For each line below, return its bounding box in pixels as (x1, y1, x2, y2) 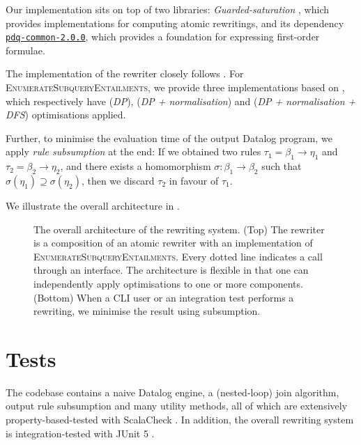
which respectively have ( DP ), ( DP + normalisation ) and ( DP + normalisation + (6, 93, 356, 108)
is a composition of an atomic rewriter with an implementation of (33, 235, 313, 250)
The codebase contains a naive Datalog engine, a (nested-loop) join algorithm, (6, 384, 339, 399)
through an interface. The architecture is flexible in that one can (33, 263, 309, 277)
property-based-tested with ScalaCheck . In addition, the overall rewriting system (6, 412, 354, 427)
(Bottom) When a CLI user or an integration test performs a (33, 290, 294, 304)
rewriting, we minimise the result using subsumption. (33, 304, 261, 318)
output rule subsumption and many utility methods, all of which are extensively (6, 398, 348, 413)
